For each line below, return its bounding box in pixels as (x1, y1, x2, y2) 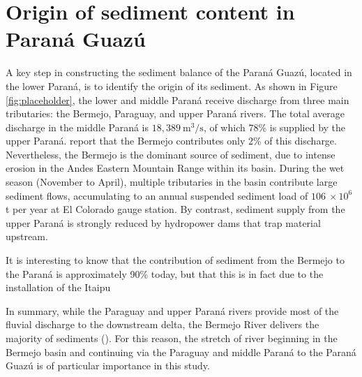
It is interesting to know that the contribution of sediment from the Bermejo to (6, 253, 345, 267)
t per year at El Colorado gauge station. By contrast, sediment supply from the (6, 202, 345, 216)
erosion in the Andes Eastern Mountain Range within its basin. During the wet (6, 161, 345, 175)
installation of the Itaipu (6, 280, 111, 295)
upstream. (6, 229, 48, 244)
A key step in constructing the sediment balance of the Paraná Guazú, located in (6, 65, 352, 80)
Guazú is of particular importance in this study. (6, 358, 210, 373)
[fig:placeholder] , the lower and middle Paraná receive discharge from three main (6, 92, 349, 107)
